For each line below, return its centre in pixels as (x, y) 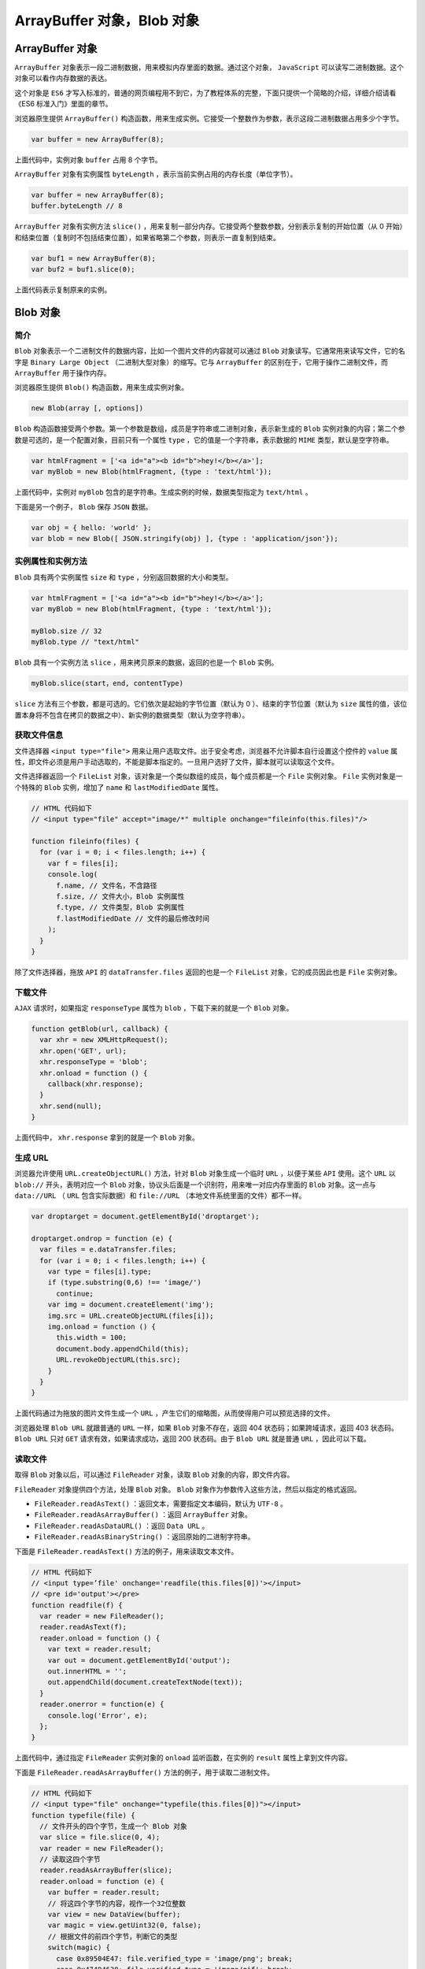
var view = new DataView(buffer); (114, 1915)
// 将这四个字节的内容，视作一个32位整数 (117, 1903)
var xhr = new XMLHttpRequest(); (104, 1040)
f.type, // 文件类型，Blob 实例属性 (120, 907)
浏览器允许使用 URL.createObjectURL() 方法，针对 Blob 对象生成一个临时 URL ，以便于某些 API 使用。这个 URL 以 (205, 1174)
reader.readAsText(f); (83, 1627)
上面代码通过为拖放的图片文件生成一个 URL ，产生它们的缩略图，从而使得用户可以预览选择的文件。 (174, 1413)
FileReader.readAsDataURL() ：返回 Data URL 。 (122, 1526)
